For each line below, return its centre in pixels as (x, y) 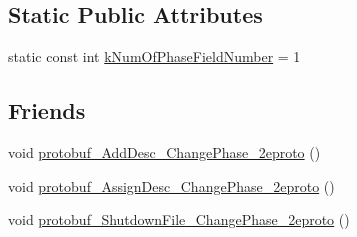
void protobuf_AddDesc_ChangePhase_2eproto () (164, 152)
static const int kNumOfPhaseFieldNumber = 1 (154, 56)
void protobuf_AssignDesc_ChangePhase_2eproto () (171, 185)
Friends (47, 110)
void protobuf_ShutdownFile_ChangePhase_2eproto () (179, 219)
